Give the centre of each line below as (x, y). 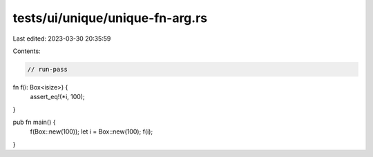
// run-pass (48, 69)
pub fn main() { (34, 122)
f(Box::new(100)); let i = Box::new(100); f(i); (92, 132)
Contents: (27, 51)
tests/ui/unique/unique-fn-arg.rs (110, 18)
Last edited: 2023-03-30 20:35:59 (62, 39)
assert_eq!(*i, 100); (58, 97)
